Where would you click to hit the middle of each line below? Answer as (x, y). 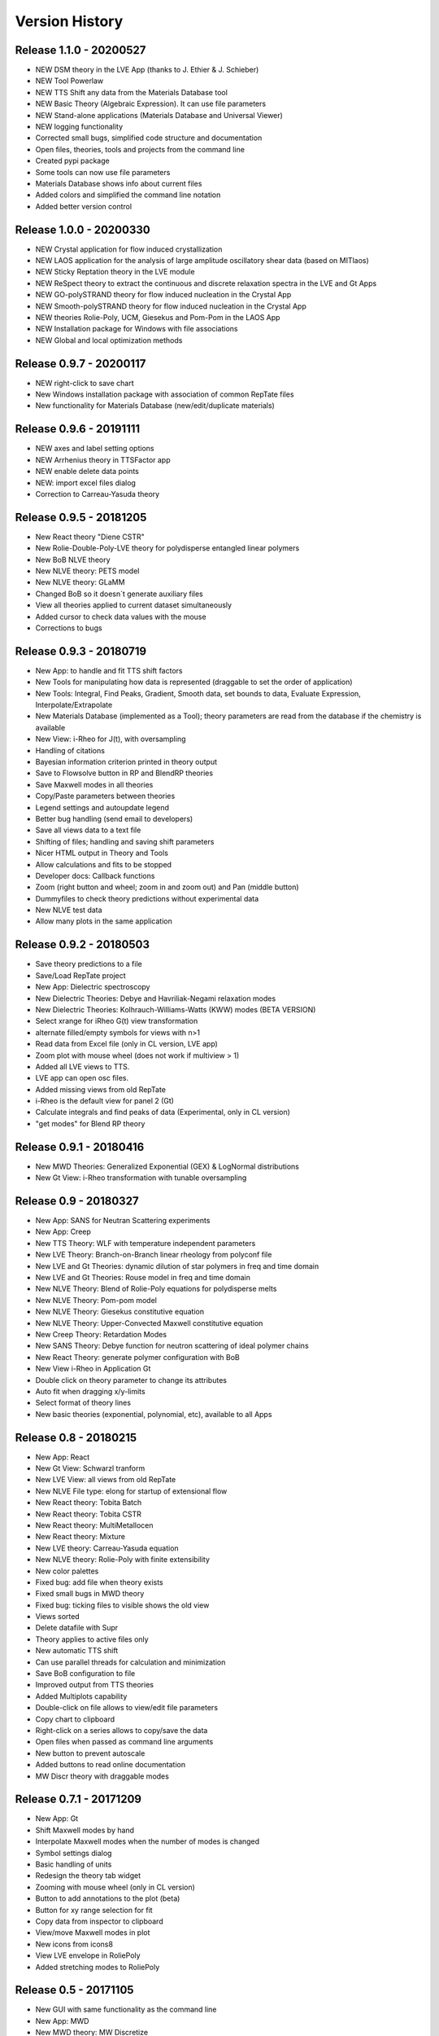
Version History (69, 21)
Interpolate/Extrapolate (74, 705)
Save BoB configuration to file (85, 1674)
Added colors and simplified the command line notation (128, 195)
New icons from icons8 (74, 1944)
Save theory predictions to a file (89, 964)
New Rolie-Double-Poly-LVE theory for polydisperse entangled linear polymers (167, 548)
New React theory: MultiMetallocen (94, 1525)
